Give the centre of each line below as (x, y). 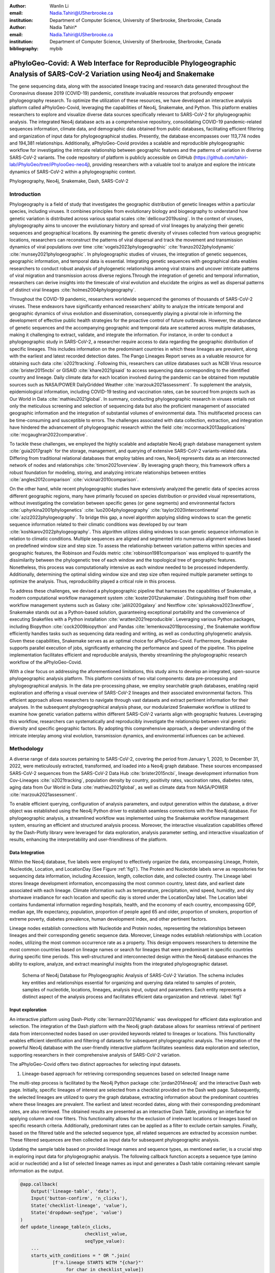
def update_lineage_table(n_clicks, (66, 1227)
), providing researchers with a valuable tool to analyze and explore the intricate (172, 164)
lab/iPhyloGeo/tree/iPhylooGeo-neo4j (49, 164)
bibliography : (24, 49)
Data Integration (27, 852)
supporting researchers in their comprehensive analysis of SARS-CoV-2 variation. (95, 1055)
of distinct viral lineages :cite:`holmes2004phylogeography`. (73, 290)
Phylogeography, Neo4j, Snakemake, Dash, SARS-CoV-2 (69, 181)
